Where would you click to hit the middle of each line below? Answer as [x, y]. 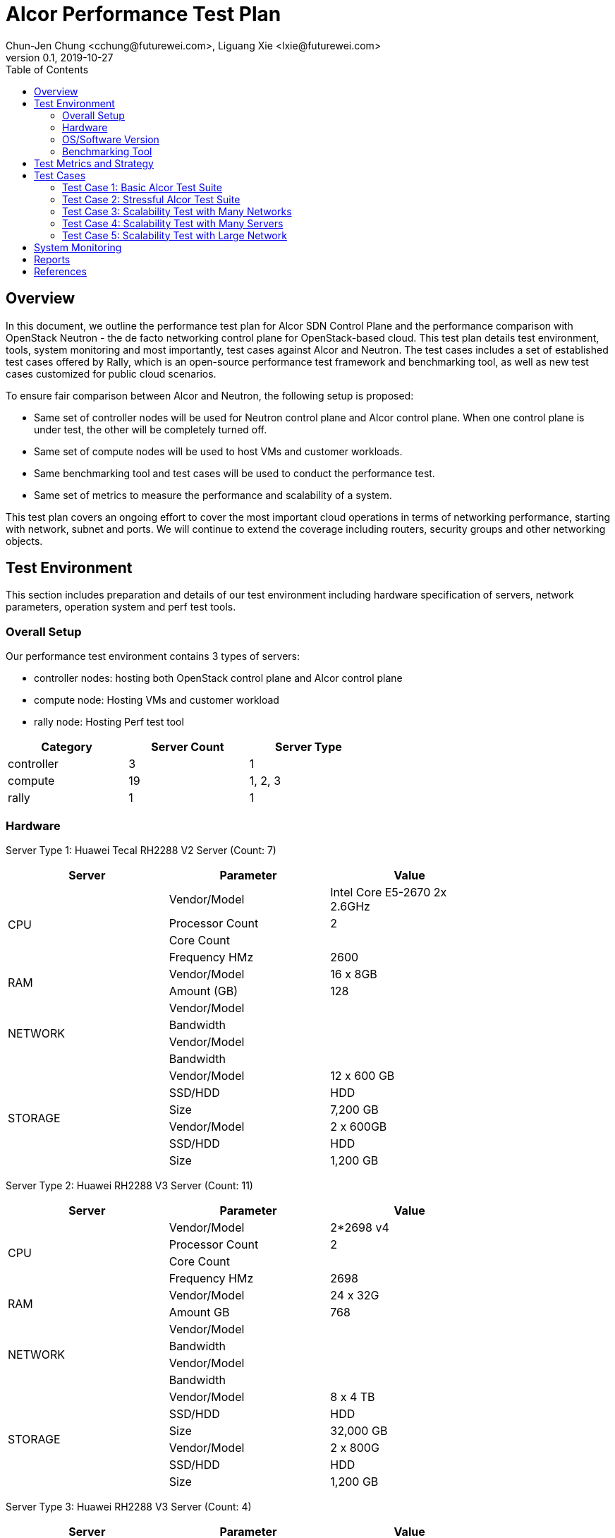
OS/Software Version [111, 139]
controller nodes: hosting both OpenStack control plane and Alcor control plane [218, 678]
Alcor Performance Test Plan [144, 14]
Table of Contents [47, 69]
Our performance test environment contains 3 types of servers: [153, 656]
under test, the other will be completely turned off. [151, 429]
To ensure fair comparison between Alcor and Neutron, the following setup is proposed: [210, 395]
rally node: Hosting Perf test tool [109, 722]
